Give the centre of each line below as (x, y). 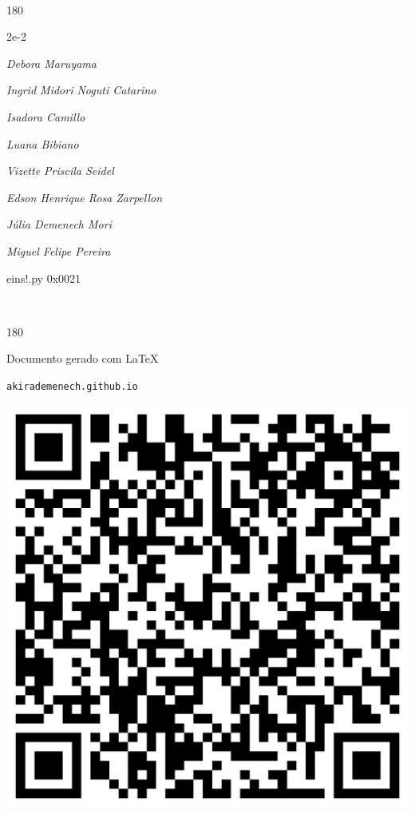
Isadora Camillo (46, 116)
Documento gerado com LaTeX (83, 358)
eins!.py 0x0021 (44, 278)
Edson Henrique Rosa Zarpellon (85, 197)
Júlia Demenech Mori (59, 224)
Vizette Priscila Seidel (60, 171)
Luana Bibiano (43, 143)
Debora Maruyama (51, 63)
